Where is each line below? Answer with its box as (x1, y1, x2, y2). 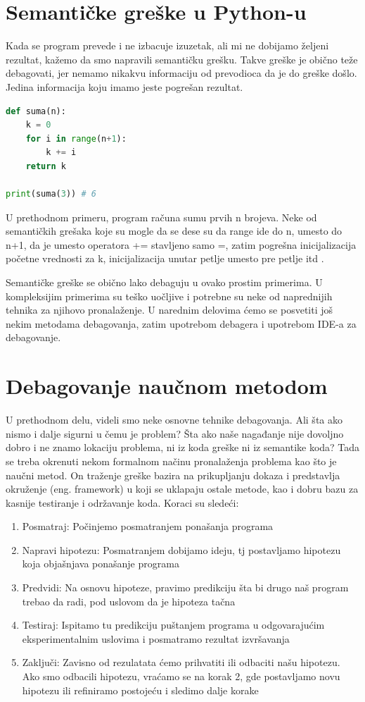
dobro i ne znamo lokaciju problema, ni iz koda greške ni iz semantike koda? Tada (6, 440, 360, 455)
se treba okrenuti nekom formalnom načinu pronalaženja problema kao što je (6, 453, 337, 468)
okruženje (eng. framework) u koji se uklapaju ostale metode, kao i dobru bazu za (6, 481, 359, 496)
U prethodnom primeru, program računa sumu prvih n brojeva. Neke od (6, 209, 317, 224)
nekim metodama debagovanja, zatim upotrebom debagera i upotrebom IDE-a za (6, 316, 357, 331)
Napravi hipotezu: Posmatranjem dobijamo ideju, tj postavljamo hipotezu (22, 542, 341, 557)
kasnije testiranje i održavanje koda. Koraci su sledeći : (6, 495, 239, 510)
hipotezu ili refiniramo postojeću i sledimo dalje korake (22, 682, 259, 697)
